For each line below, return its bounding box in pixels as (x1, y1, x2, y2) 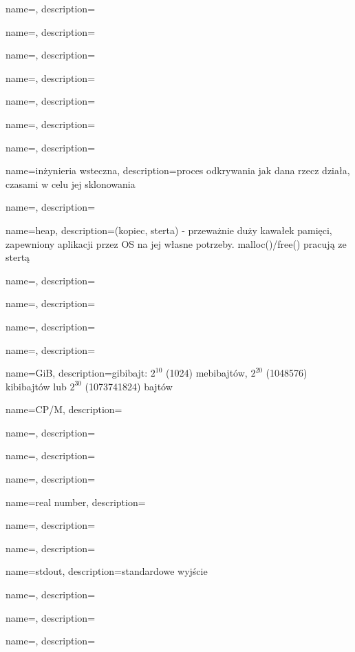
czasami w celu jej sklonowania (6, 176, 136, 191)
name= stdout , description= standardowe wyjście (6, 564, 208, 578)
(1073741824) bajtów (85, 379, 173, 393)
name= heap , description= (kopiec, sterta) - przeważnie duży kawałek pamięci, (6, 222, 332, 237)
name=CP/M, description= (6, 402, 122, 417)
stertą (6, 250, 30, 264)
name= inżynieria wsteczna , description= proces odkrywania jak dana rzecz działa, (6, 163, 350, 178)
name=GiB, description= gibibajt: (6, 366, 148, 380)
